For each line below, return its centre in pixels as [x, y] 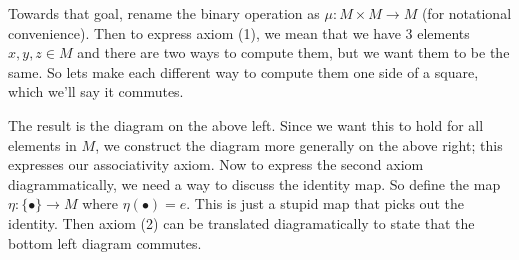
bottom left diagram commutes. [105, 242]
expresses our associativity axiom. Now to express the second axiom [216, 164]
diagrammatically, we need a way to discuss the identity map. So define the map [254, 183]
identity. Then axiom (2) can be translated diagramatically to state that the [241, 222]
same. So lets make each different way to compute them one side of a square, [243, 71]
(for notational [466, 13]
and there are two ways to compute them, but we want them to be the [293, 52]
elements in [42, 144]
